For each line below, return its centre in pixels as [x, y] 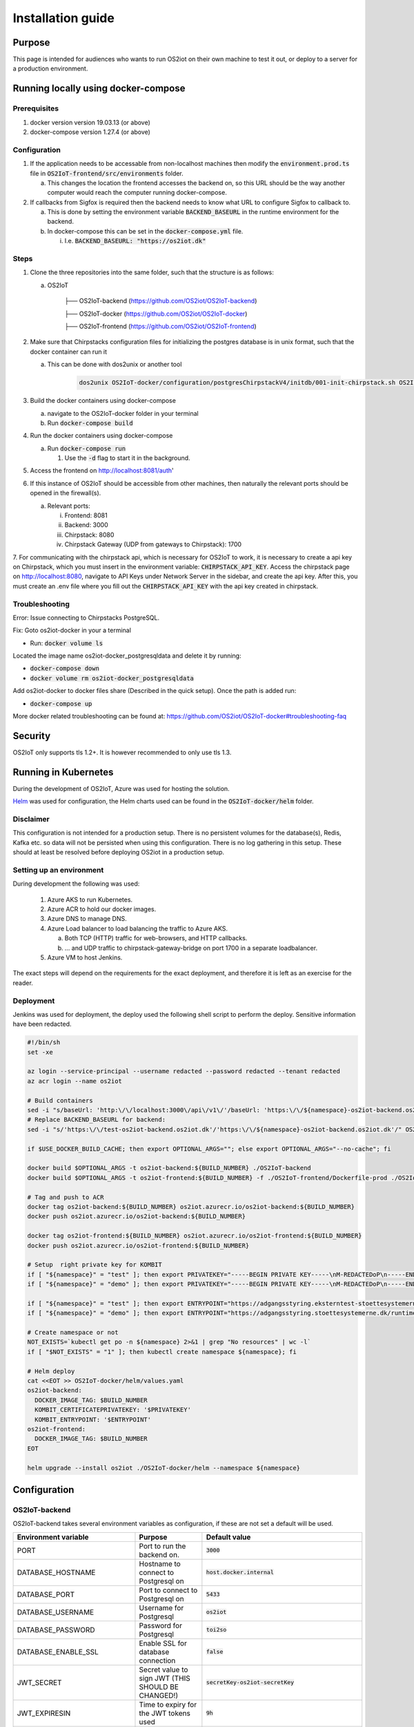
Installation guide [64, 18]
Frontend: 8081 [86, 515]
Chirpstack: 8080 [89, 535]
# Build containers [60, 1100]
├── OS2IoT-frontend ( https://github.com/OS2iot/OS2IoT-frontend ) [160, 326]
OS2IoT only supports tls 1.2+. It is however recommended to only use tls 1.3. [122, 752]
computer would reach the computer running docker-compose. [137, 193]
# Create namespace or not [73, 1333]
